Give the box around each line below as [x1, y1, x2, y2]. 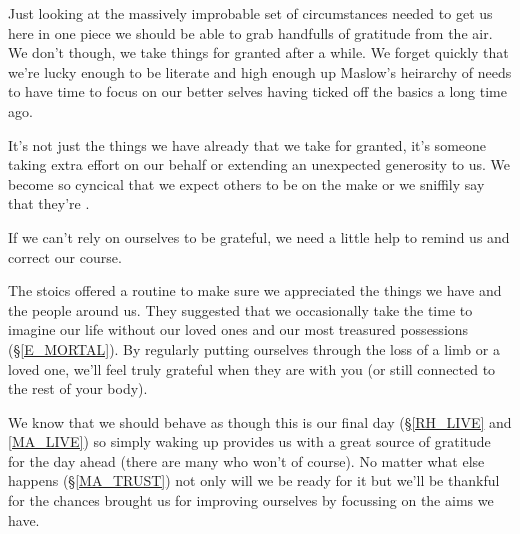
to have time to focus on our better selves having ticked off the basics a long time [8, 81, 507, 102]
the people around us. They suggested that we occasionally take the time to [8, 299, 473, 320]
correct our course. [8, 246, 122, 267]
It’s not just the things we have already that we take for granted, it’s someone [8, 134, 487, 155]
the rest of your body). [8, 378, 148, 399]
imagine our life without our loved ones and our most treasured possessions [8, 319, 469, 340]
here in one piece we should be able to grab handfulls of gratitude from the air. [8, 22, 493, 43]
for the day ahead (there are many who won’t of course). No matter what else [8, 450, 485, 471]
